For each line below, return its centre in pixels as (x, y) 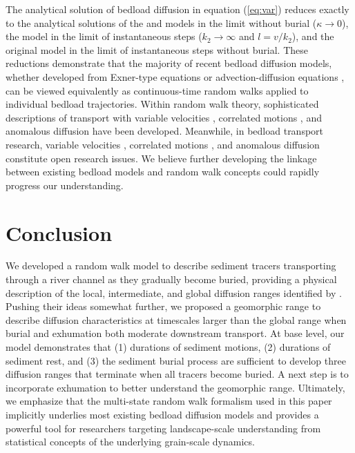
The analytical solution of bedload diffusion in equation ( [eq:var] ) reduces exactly (177, 9)
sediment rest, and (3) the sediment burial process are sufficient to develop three (176, 360)
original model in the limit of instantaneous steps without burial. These (157, 49)
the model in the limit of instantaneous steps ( (104, 36)
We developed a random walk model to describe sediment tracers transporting (171, 266)
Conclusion (59, 232)
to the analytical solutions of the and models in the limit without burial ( (161, 22)
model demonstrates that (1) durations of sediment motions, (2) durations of (168, 347)
